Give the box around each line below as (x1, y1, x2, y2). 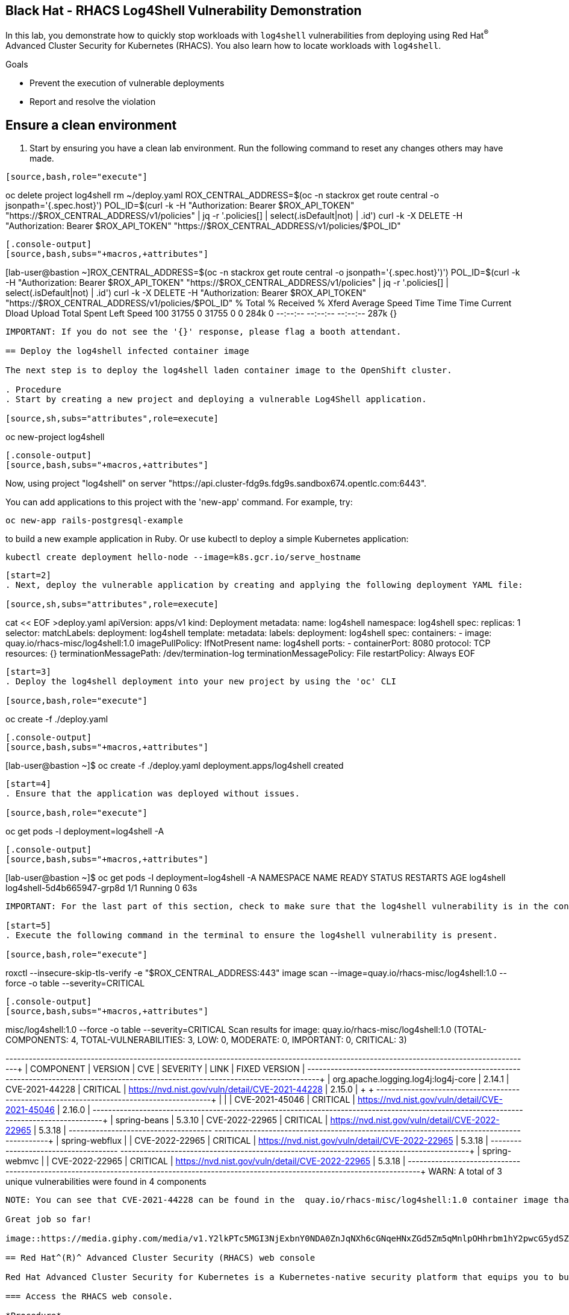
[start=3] (5, 666, 51, 676)
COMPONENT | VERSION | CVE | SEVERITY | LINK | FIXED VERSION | (30, 1063, 305, 1074)
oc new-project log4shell (5, 431, 105, 442)
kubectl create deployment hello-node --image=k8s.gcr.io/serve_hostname (5, 552, 361, 562)
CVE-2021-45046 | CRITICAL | (234, 1094, 355, 1105)
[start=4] (5, 778, 51, 789)
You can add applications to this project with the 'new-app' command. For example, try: (5, 496, 353, 507)
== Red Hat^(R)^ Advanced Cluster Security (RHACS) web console (5, 1252, 316, 1263)
